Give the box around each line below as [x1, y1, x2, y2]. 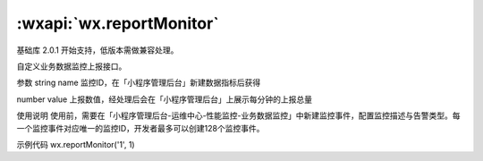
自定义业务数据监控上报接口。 [16, 61, 127, 72]
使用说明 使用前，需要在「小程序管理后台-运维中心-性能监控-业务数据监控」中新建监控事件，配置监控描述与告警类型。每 [16, 110, 461, 121]
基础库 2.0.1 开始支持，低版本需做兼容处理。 [16, 45, 179, 55]
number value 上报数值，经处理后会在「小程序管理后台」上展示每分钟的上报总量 [16, 94, 313, 105]
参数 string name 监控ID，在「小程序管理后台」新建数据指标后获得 [16, 77, 261, 89]
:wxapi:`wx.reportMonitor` [16, 13, 219, 33]
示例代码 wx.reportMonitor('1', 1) [16, 139, 135, 149]
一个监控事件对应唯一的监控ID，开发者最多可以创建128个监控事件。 [16, 123, 265, 133]
